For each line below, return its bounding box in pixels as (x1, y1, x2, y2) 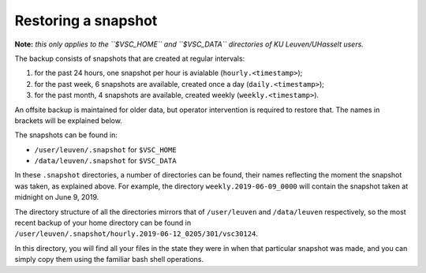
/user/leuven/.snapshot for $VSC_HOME (34, 144, 177, 154)
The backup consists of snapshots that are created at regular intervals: (14, 54, 245, 63)
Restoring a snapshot (14, 12, 158, 29)
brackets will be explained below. (14, 115, 122, 125)
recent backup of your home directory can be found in (14, 218, 192, 228)
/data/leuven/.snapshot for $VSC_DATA (34, 156, 177, 166)
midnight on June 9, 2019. (14, 193, 99, 202)
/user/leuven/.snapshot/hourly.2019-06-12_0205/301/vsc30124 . (14, 229, 258, 238)
